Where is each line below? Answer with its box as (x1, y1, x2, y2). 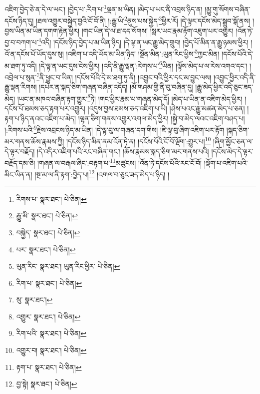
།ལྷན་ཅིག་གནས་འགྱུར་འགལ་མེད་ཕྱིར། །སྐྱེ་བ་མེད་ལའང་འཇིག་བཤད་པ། (78, 113, 245, 123)
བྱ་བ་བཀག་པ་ (4, 37, 38, 47)
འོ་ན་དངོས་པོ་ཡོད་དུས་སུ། (4, 49, 64, 59)
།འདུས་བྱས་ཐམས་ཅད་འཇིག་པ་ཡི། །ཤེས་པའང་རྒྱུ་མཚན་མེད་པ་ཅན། (87, 103, 245, 113)
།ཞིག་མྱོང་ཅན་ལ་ (213, 136, 254, 147)
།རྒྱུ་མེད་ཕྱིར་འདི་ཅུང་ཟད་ (195, 82, 254, 92)
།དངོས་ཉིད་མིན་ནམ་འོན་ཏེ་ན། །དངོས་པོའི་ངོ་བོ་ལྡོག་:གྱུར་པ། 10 (66, 135, 211, 147)
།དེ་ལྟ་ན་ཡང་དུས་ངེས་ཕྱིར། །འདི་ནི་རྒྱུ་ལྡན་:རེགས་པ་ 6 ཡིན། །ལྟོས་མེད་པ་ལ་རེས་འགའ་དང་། (39, 59, 248, 71)
